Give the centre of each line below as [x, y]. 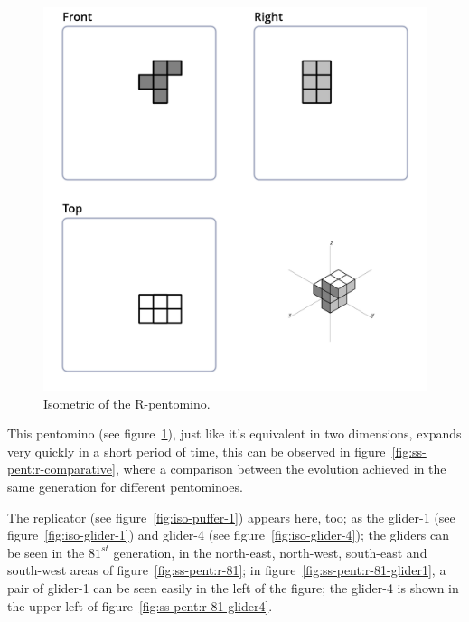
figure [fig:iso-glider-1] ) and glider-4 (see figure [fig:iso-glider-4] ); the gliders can [229, 535]
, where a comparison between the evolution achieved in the [281, 469]
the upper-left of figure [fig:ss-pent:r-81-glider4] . [140, 605]
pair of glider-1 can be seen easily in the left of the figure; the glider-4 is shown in [233, 587]
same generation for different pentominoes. [125, 486]
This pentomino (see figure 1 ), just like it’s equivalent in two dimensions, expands [234, 434]
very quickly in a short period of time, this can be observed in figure [197, 451]
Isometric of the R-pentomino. [127, 403]
